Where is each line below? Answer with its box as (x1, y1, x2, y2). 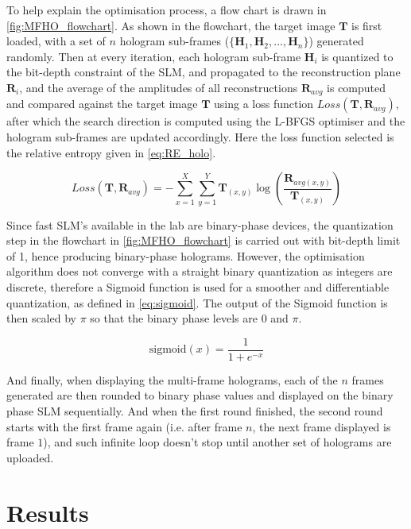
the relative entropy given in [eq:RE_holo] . (6, 144, 216, 160)
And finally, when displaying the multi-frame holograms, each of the (6, 371, 338, 388)
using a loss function (214, 95, 314, 112)
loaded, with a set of (6, 33, 106, 49)
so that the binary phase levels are (90, 310, 258, 326)
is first (351, 17, 382, 33)
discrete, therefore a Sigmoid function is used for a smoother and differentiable (6, 278, 390, 295)
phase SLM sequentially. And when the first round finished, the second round (6, 402, 383, 419)
